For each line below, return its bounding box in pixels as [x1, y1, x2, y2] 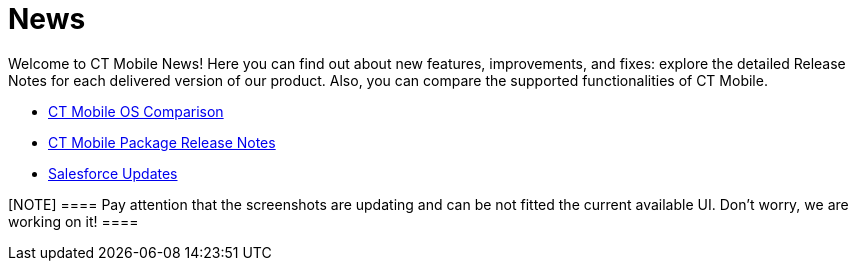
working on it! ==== [8, 212, 139, 230]
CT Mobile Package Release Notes [48, 133, 276, 151]
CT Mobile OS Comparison [48, 102, 224, 120]
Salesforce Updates [48, 164, 178, 182]
